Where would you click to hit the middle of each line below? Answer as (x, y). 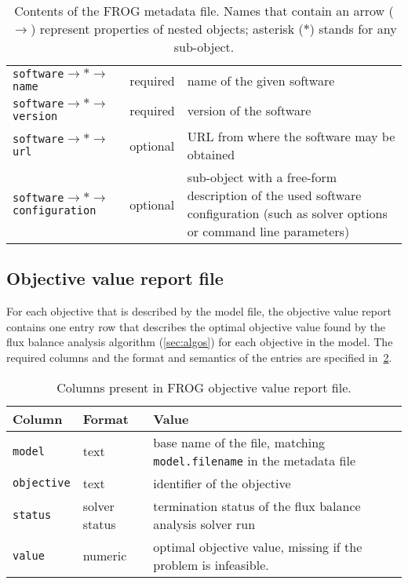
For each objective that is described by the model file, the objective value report (199, 311)
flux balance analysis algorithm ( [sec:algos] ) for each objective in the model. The (200, 342)
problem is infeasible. (211, 564)
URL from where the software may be (291, 136)
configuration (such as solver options (287, 213)
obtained (211, 154)
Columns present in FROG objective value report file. (204, 387)
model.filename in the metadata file (255, 460)
